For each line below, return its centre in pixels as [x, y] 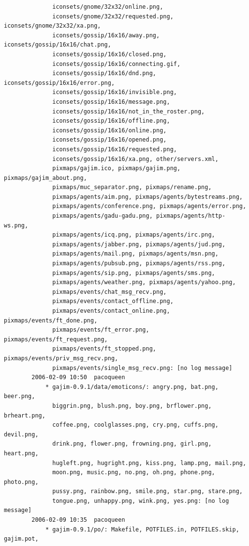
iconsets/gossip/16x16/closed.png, [110, 54]
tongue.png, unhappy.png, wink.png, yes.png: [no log [141, 501]
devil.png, [21, 434]
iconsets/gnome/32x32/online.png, [108, 7]
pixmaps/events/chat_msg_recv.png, [110, 292]
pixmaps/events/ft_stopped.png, [104, 349]
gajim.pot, [21, 539]
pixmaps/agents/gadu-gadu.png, [103, 216]
